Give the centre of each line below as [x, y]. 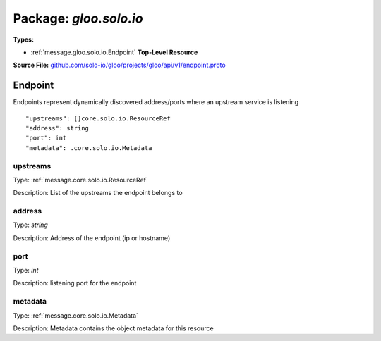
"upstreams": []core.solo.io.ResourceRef [98, 118]
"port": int [46, 138]
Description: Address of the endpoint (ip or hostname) [92, 238]
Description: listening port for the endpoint [75, 283]
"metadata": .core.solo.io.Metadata [89, 148]
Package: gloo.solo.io [78, 18]
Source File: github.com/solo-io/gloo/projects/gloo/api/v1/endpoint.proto [119, 65]
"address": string [58, 128]
